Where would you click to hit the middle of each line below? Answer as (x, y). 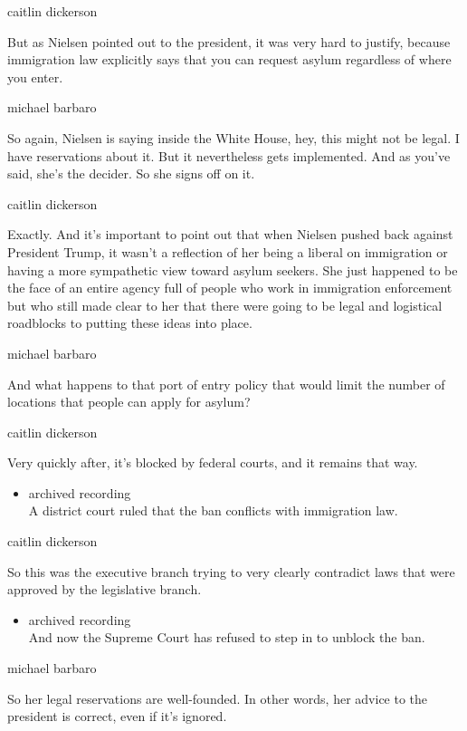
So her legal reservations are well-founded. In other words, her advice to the (218, 698)
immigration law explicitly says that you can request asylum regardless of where (229, 59)
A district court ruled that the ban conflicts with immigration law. (213, 510)
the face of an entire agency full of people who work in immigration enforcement (230, 288)
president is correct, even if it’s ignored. (117, 716)
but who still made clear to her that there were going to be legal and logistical (225, 305)
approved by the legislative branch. (105, 589)
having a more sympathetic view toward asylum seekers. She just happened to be (233, 269)
